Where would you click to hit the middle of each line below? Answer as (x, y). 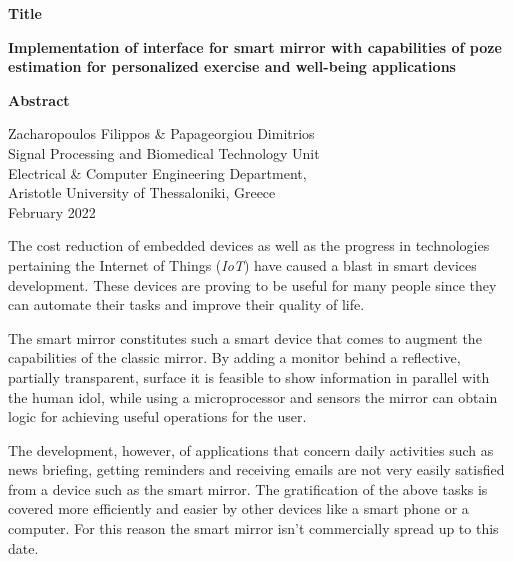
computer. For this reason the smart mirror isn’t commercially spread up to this (253, 528)
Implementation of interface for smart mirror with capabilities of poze (255, 46)
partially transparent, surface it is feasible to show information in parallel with (249, 376)
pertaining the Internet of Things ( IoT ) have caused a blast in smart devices (242, 264)
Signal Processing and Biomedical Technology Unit (164, 152)
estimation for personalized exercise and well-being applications (232, 66)
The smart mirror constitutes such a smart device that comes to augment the (245, 337)
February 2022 (52, 211)
